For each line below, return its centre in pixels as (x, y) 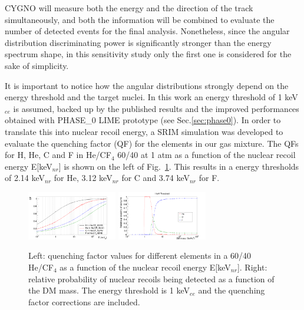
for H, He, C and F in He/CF (58, 155)
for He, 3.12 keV (83, 178)
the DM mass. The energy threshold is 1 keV (109, 290)
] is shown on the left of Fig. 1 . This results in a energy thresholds (179, 166)
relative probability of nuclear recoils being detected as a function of (151, 278)
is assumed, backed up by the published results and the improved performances (156, 108)
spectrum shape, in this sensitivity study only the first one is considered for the (148, 54)
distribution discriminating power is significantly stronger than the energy (138, 42)
